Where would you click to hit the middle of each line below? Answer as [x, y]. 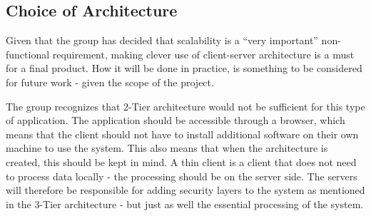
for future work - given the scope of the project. [110, 82]
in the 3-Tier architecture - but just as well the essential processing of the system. [185, 204]
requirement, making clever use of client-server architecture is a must [203, 54]
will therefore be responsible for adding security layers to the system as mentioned [185, 190]
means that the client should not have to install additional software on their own [182, 134]
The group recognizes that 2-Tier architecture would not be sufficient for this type [185, 106]
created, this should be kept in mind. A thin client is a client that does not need [181, 161]
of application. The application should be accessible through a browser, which [176, 120]
